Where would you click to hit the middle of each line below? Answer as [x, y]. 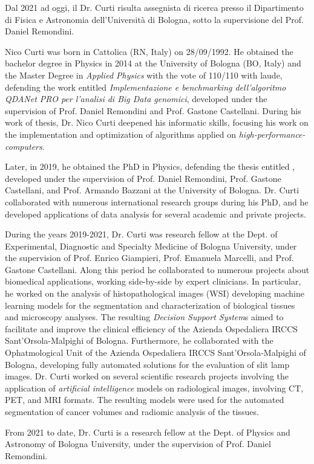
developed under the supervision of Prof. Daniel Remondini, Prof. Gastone [143, 178]
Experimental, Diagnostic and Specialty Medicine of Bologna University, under [151, 246]
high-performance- [272, 134]
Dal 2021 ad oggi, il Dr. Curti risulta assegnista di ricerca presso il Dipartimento [154, 7]
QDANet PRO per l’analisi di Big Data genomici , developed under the [136, 99]
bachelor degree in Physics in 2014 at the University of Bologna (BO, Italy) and [153, 63]
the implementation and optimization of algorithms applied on [121, 134]
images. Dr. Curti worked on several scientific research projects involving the [147, 376]
